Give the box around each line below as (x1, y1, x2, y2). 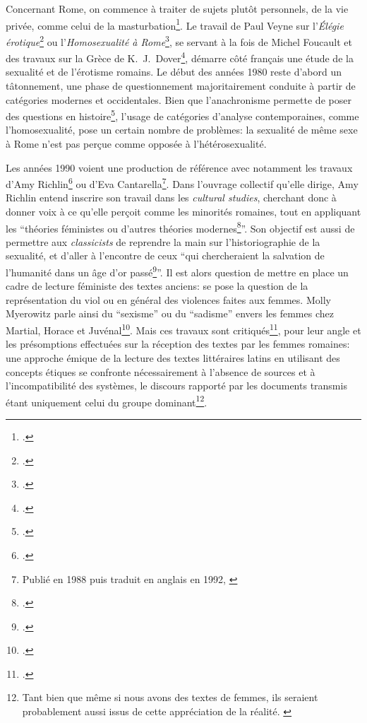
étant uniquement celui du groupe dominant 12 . (6, 392, 207, 409)
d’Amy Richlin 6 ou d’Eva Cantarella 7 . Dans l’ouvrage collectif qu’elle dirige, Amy (6, 175, 359, 191)
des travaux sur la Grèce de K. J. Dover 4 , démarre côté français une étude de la (6, 49, 354, 65)
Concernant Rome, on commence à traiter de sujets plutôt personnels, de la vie (6, 1, 349, 16)
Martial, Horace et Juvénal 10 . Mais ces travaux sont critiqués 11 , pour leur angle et (6, 321, 361, 337)
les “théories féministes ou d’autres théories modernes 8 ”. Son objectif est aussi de (6, 218, 355, 235)
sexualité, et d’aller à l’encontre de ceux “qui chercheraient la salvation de (6, 248, 325, 263)
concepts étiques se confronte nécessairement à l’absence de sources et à (6, 364, 315, 379)
